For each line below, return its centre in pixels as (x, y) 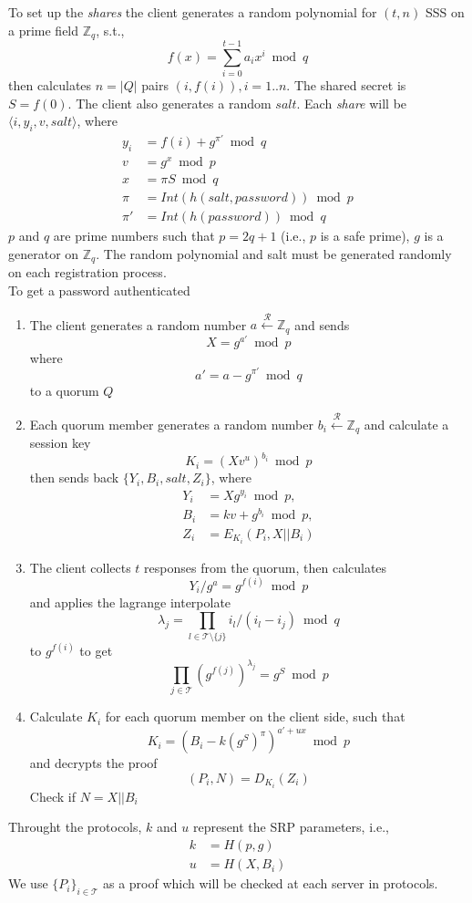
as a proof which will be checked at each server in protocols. (270, 883)
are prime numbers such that (134, 236)
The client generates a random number (138, 324)
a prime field (44, 30)
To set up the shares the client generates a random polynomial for (193, 12)
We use (28, 883)
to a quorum (64, 390)
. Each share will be (352, 103)
